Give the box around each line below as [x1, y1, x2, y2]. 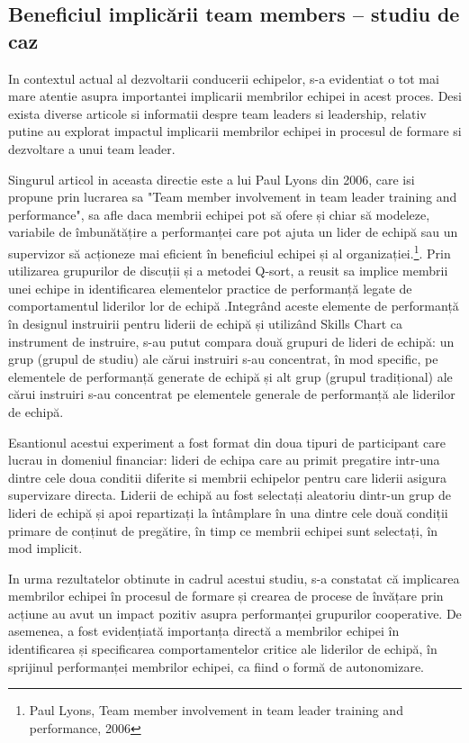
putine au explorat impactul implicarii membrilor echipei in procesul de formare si [8, 122, 462, 140]
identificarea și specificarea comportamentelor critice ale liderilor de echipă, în [8, 639, 437, 658]
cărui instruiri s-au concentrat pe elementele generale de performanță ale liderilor [8, 385, 455, 403]
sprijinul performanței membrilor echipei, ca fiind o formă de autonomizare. [8, 657, 424, 675]
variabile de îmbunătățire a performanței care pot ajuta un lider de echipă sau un [8, 222, 458, 241]
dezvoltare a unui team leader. [8, 139, 176, 158]
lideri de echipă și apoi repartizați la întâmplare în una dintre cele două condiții [8, 503, 448, 521]
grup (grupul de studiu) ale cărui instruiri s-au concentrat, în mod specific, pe [8, 349, 438, 368]
